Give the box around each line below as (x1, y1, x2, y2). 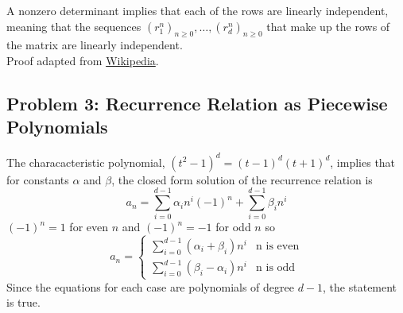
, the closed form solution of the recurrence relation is (111, 171, 373, 187)
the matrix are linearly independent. (6, 37, 183, 53)
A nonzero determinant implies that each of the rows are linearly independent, (6, 2, 389, 18)
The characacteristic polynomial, (6, 153, 165, 170)
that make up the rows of (266, 17, 390, 34)
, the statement (323, 278, 397, 295)
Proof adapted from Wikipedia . (6, 52, 159, 68)
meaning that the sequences (6, 17, 141, 34)
